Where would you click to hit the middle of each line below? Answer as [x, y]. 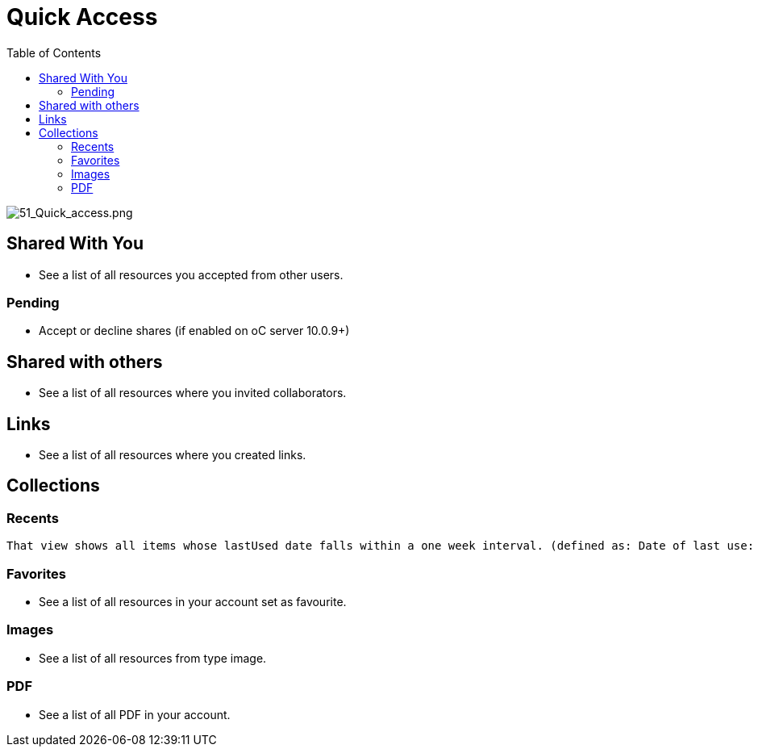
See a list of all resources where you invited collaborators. [193, 393]
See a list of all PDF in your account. [135, 714]
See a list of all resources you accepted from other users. [191, 274]
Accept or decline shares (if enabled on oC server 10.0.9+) [194, 331]
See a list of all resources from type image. [153, 658]
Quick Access [82, 17]
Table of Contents [54, 52]
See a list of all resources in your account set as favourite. [193, 602]
